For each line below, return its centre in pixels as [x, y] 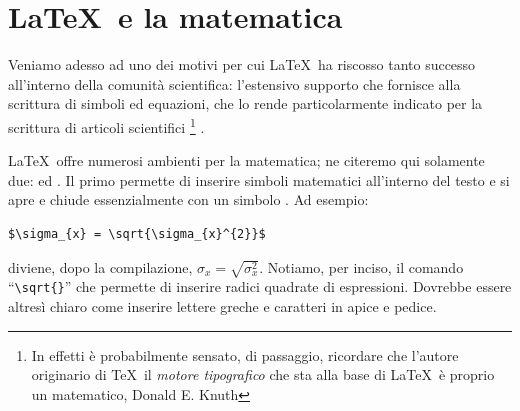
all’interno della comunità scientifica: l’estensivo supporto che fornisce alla [234, 83]
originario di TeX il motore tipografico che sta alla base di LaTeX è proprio [263, 374]
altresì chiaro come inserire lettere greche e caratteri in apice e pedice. [222, 305]
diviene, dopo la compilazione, [100, 266]
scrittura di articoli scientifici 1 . [106, 125]
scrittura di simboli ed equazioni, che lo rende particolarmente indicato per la [245, 103]
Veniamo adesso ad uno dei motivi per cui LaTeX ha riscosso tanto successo [242, 64]
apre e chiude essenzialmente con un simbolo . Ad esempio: [188, 199]
